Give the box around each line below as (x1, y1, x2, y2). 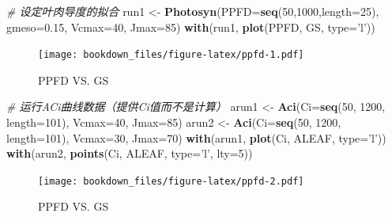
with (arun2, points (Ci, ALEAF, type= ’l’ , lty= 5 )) (6, 145, 253, 162)
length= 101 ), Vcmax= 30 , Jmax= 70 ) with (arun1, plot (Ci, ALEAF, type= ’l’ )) (6, 129, 386, 146)
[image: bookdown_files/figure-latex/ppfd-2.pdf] (38, 175, 304, 187)
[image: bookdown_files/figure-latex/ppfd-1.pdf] (38, 49, 304, 61)
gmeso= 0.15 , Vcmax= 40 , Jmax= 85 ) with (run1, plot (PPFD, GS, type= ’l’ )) (6, 18, 375, 35)
